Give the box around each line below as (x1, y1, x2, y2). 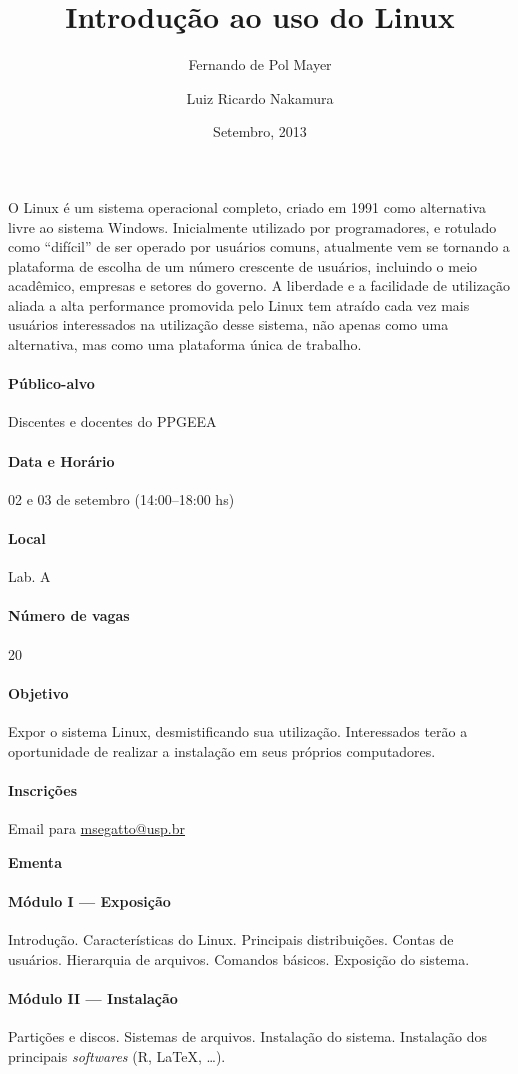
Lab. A (8, 566, 51, 587)
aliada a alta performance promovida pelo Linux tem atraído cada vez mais (8, 294, 470, 315)
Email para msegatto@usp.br (8, 818, 186, 838)
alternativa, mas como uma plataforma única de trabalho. (8, 334, 362, 355)
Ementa (8, 851, 62, 872)
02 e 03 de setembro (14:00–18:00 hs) (8, 488, 235, 509)
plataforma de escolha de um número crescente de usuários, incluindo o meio (8, 255, 478, 276)
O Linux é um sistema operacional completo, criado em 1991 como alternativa (8, 196, 486, 217)
